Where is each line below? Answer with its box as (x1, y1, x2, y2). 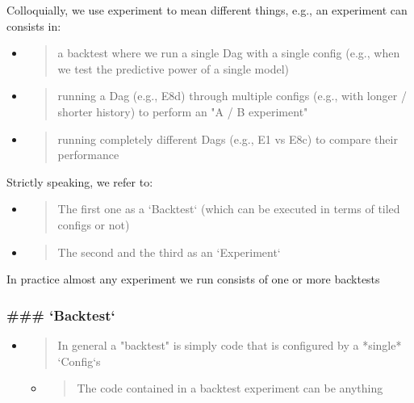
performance (57, 146, 119, 163)
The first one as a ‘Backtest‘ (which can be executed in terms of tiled (57, 200, 400, 217)
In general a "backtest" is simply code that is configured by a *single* (57, 336, 402, 353)
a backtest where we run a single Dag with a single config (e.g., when (57, 44, 400, 61)
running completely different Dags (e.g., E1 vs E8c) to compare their (57, 130, 398, 147)
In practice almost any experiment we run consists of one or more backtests (6, 271, 380, 288)
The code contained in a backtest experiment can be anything (77, 380, 383, 397)
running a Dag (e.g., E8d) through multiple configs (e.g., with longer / (57, 87, 407, 104)
